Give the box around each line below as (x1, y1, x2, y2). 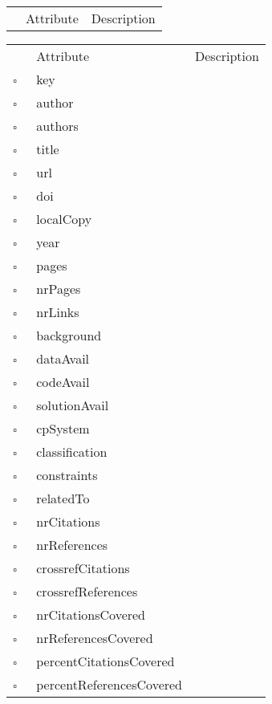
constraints (36, 466, 98, 484)
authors (36, 116, 79, 135)
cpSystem (36, 419, 90, 437)
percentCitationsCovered (36, 652, 175, 670)
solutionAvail (36, 396, 109, 414)
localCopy (36, 210, 92, 228)
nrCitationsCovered (36, 605, 146, 624)
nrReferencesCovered (36, 629, 153, 647)
